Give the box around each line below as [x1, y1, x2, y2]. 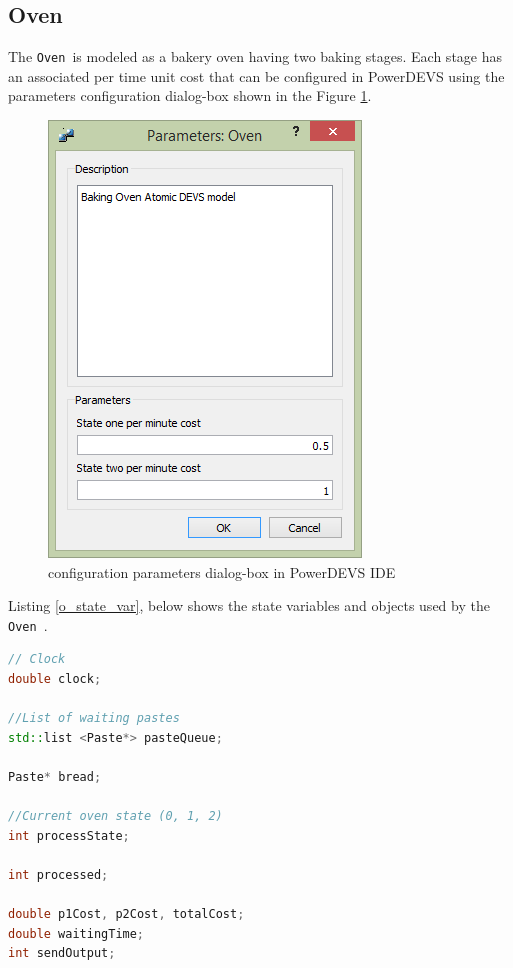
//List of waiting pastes [8, 711, 180, 726]
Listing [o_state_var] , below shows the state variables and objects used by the [8, 595, 490, 616]
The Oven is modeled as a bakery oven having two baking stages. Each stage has [8, 46, 503, 67]
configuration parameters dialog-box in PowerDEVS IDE [48, 561, 396, 582]
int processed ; [8, 868, 109, 883]
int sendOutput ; [8, 946, 116, 961]
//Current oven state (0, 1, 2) [8, 809, 223, 824]
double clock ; [8, 672, 102, 687]
